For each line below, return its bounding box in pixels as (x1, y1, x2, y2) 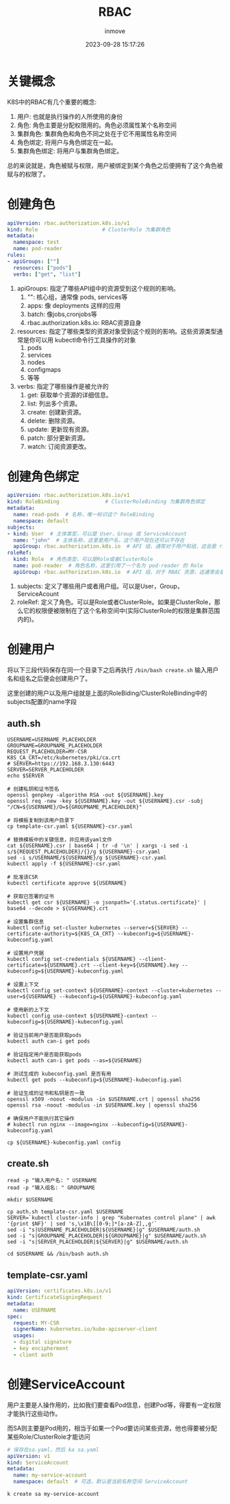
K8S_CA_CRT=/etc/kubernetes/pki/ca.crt (7, 754, 121, 761)
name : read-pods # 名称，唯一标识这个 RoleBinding (13, 511, 155, 518)
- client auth (13, 1351, 53, 1358)
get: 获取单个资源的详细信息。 (27, 390, 112, 399)
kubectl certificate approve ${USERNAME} (7, 879, 127, 887)
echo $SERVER (7, 772, 44, 779)
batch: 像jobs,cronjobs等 (27, 310, 98, 318)
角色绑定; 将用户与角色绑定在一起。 (16, 138, 117, 146)
